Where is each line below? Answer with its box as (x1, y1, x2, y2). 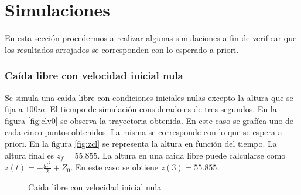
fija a (5, 103, 23, 115)
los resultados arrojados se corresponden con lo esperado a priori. (5, 43, 239, 55)
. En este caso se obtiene (70, 160, 158, 173)
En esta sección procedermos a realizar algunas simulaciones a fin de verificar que (5, 32, 297, 44)
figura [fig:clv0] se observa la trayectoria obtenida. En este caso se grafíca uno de (5, 114, 294, 126)
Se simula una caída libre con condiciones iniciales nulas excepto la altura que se (5, 91, 293, 103)
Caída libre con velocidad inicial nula (5, 68, 183, 83)
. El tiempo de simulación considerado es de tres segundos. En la (45, 103, 277, 115)
